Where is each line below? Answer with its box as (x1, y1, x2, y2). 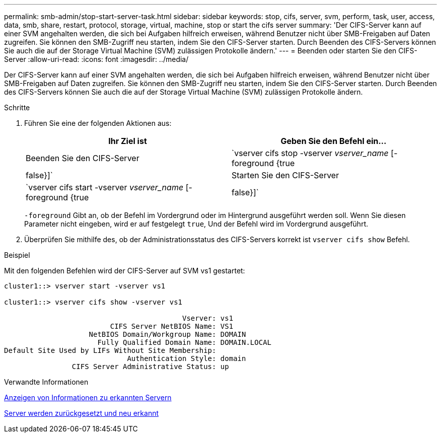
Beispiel (4, 251, 30, 259)
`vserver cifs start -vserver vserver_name (26, 182, 184, 192)
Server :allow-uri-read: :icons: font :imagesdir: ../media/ (4, 55, 189, 63)
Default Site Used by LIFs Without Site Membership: (4, 346, 216, 354)
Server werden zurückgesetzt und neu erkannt (4, 409, 159, 417)
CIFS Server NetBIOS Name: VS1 (110, 322, 234, 330)
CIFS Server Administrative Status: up (71, 362, 229, 371)
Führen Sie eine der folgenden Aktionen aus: (24, 119, 172, 127)
